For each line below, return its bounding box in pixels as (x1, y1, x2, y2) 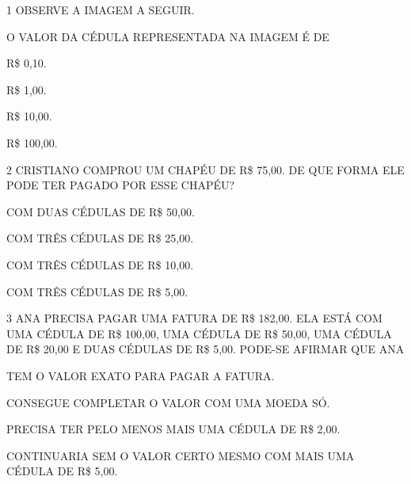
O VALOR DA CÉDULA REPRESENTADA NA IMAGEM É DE (6, 28, 329, 44)
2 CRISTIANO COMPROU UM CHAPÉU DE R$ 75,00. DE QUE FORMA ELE (6, 161, 405, 177)
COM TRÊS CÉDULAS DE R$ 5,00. (6, 283, 188, 299)
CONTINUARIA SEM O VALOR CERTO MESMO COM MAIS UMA (6, 447, 355, 463)
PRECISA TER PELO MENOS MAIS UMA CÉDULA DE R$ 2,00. (6, 421, 341, 437)
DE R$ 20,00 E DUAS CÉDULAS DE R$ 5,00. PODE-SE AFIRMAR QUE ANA (6, 341, 405, 357)
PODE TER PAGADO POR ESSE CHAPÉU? (6, 177, 235, 193)
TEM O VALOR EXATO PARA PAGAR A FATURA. (6, 367, 275, 383)
